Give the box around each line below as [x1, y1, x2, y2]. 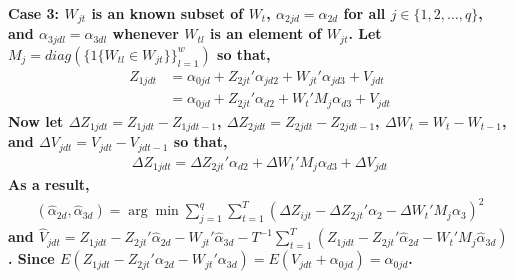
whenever [112, 23, 179, 44]
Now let [8, 110, 64, 131]
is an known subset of [91, 3, 244, 23]
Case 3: [8, 3, 60, 23]
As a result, [8, 174, 90, 195]
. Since [8, 248, 55, 269]
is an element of [210, 23, 322, 44]
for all [343, 3, 386, 23]
